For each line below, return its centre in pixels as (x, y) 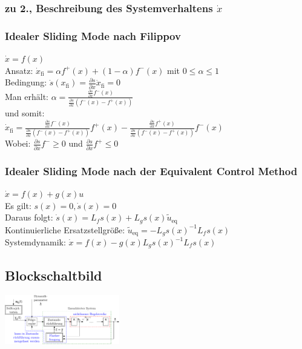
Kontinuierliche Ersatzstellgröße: (65, 229)
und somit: (25, 113)
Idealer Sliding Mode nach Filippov (93, 35)
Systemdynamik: (35, 242)
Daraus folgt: (29, 217)
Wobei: (18, 143)
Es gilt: (18, 205)
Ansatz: (19, 70)
